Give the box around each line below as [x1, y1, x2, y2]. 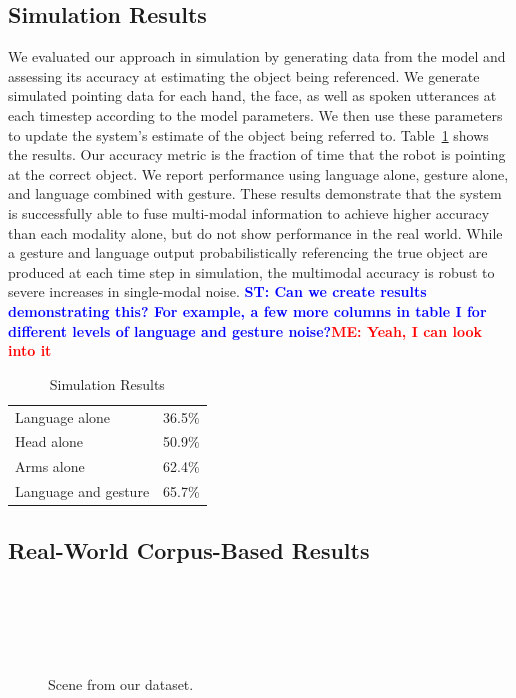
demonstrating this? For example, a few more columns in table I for [8, 300, 487, 321]
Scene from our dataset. [48, 673, 194, 694]
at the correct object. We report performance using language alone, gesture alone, [8, 163, 509, 184]
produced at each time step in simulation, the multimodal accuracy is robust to [8, 261, 495, 282]
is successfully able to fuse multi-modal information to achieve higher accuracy [8, 202, 490, 223]
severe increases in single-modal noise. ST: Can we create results [8, 281, 427, 302]
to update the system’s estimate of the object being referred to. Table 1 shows [8, 124, 489, 145]
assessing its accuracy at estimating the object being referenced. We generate [8, 65, 480, 86]
